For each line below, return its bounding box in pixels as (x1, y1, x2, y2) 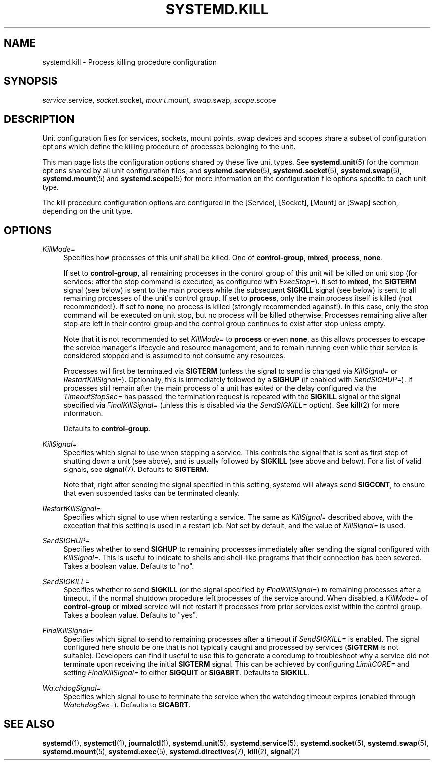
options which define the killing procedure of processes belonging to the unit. (42, 142, 296, 151)
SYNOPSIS (4, 75, 58, 88)
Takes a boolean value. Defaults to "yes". (63, 611, 198, 620)
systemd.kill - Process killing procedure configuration (42, 58, 217, 66)
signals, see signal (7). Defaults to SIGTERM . (63, 465, 209, 474)
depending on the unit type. (42, 207, 133, 216)
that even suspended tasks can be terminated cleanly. (63, 489, 240, 498)
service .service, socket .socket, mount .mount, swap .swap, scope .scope (42, 96, 276, 105)
